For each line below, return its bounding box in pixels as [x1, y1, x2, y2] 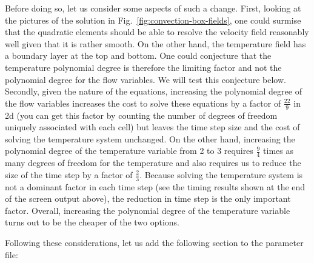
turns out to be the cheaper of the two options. [5, 216, 180, 228]
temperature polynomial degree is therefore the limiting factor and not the [5, 61, 282, 73]
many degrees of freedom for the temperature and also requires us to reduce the [5, 156, 301, 169]
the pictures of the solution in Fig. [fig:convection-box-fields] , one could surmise [5, 13, 301, 26]
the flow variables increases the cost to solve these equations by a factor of [5, 96, 281, 109]
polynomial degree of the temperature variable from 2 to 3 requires [5, 144, 253, 157]
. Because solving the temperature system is [139, 168, 303, 181]
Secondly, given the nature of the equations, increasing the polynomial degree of [5, 85, 302, 98]
